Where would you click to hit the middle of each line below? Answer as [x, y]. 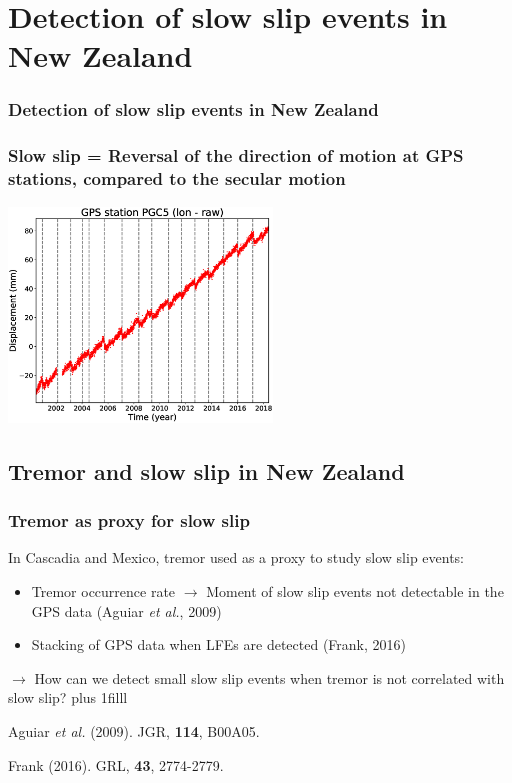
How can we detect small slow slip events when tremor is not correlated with [269, 677]
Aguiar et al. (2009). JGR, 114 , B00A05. [134, 730]
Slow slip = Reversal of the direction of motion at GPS [236, 155]
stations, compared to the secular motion [177, 178]
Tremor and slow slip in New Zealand [206, 470]
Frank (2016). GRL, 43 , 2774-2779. [116, 764]
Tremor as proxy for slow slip [129, 520]
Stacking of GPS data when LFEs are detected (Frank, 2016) [218, 644]
